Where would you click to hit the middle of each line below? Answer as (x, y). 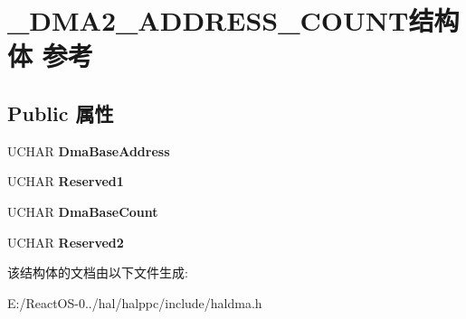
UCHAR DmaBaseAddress (89, 150)
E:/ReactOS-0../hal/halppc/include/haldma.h (135, 302)
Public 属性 (61, 113)
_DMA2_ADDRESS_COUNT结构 (233, 20)
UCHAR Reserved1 (66, 181)
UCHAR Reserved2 (66, 242)
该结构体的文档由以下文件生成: (98, 272)
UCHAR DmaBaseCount (83, 211)
